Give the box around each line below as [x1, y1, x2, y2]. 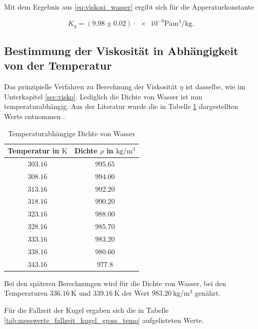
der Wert [122, 288, 150, 298]
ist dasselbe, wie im [185, 81, 245, 92]
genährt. [195, 288, 221, 298]
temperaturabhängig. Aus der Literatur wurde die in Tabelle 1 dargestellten [4, 101, 238, 112]
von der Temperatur [4, 58, 112, 73]
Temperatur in [8, 145, 59, 156]
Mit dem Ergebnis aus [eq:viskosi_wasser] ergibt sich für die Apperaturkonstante [4, 2, 254, 12]
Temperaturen [4, 288, 48, 298]
